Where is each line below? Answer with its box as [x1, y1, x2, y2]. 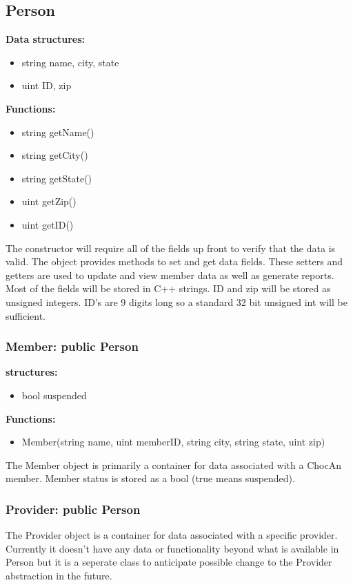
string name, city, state [21, 55, 119, 69]
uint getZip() [21, 194, 77, 209]
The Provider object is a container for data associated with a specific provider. [6, 528, 338, 542]
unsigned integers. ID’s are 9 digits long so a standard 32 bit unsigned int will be [6, 294, 347, 309]
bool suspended [21, 387, 87, 402]
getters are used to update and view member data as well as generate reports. [6, 267, 334, 282]
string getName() [21, 124, 94, 139]
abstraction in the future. [6, 568, 112, 582]
